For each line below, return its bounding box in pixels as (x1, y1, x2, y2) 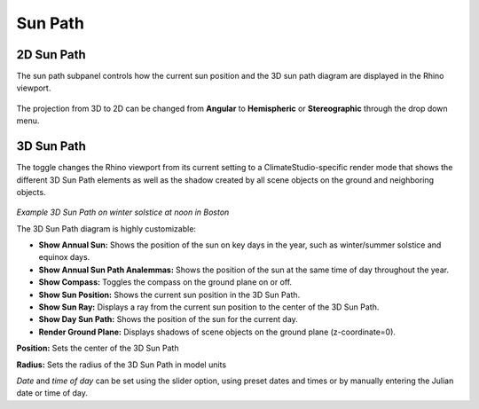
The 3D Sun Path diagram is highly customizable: (16, 223, 197, 234)
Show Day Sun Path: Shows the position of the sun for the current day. (38, 314, 299, 325)
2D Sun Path (16, 47, 86, 62)
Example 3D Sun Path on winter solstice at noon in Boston (16, 207, 230, 217)
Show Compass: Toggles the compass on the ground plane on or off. (38, 277, 293, 287)
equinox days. (38, 252, 90, 263)
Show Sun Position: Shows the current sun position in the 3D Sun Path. (38, 289, 301, 300)
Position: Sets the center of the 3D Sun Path (16, 342, 179, 354)
